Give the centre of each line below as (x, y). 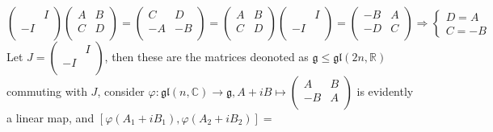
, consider (121, 91)
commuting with (47, 91)
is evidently (385, 91)
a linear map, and (51, 118)
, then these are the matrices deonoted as (206, 56)
